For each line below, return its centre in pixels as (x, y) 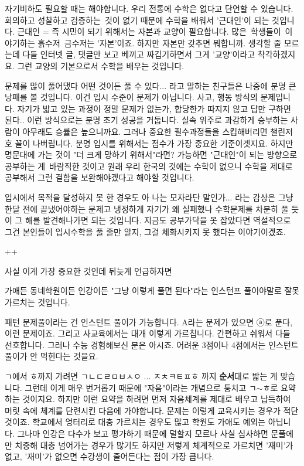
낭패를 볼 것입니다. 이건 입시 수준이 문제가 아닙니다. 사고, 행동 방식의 (131, 97)
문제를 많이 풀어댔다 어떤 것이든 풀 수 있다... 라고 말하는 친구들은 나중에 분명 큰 (151, 85)
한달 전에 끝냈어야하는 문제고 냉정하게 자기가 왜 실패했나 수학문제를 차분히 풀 (147, 208)
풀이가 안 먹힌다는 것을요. (52, 356)
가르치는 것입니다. (37, 302)
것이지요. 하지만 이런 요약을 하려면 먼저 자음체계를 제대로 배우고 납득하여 (157, 399)
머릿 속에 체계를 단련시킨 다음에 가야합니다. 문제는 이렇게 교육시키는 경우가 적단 (152, 410)
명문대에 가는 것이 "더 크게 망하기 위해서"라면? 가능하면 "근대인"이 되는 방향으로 (151, 154)
